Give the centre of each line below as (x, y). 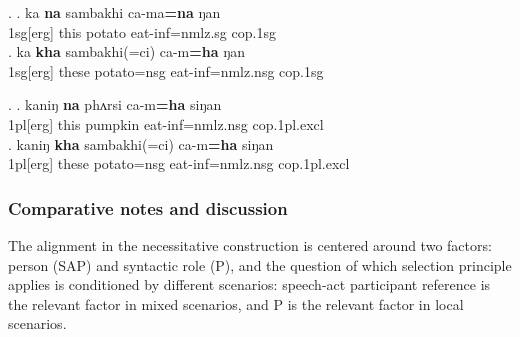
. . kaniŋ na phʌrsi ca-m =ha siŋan (115, 104)
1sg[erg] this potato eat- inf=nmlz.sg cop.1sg (142, 31)
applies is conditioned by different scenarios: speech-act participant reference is (249, 284)
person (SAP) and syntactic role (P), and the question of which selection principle (260, 264)
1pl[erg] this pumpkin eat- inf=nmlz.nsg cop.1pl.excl (166, 123)
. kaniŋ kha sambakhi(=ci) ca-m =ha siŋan (141, 143)
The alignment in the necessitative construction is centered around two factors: (250, 244)
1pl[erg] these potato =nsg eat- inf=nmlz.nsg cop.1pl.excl (179, 163)
